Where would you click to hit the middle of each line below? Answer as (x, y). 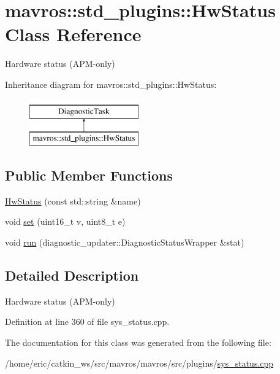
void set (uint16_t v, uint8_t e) (65, 221)
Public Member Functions (89, 175)
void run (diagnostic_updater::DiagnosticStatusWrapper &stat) (125, 242)
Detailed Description (72, 275)
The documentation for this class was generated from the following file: (138, 342)
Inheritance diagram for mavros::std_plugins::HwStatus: (111, 84)
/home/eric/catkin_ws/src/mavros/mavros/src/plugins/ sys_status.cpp (139, 363)
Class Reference (73, 34)
